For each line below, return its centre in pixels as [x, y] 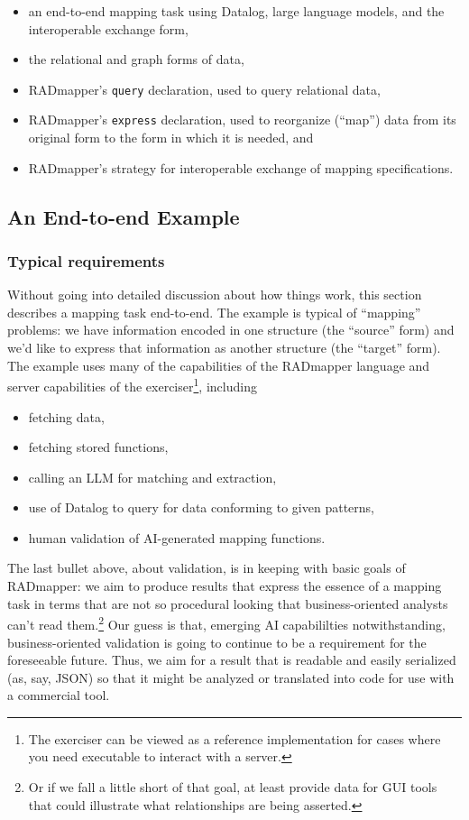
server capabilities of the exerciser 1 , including [132, 385]
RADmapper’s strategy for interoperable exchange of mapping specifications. [241, 167]
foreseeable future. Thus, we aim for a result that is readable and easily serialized [232, 660]
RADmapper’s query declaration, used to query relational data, [204, 89]
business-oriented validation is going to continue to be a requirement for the [217, 642]
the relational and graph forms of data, [136, 59]
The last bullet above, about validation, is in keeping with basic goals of [207, 568]
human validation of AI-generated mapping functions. [177, 537]
